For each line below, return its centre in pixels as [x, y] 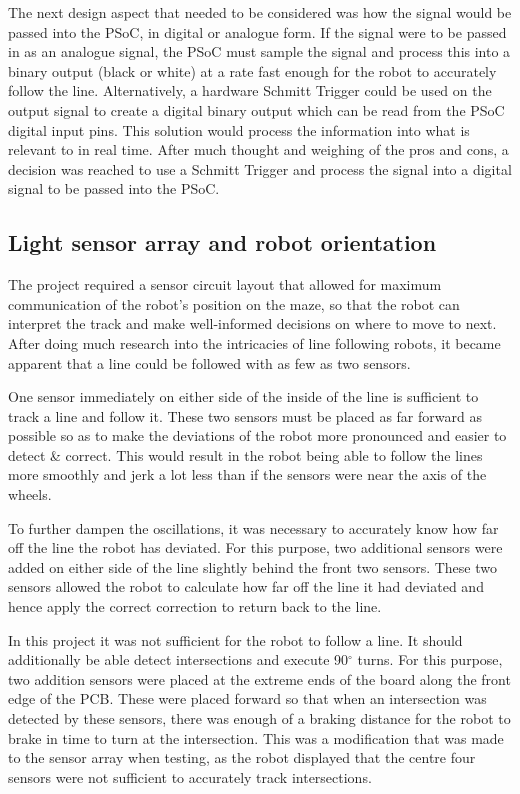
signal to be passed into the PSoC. [114, 188]
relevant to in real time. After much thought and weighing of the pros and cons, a [258, 149]
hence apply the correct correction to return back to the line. [195, 606]
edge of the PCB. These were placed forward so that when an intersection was [247, 698]
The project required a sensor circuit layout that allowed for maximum [225, 284]
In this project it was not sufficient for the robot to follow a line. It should [235, 639]
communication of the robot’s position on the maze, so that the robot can [234, 303]
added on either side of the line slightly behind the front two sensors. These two [253, 566]
